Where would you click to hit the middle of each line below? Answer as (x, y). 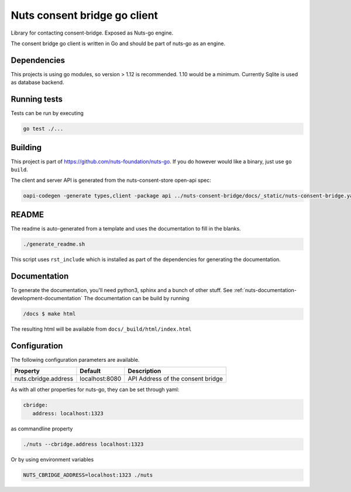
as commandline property (42, 429)
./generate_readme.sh (54, 244)
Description (144, 371)
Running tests (37, 99)
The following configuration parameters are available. (75, 360)
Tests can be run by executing (47, 113)
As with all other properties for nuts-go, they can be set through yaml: (95, 389)
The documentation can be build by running (137, 298)
